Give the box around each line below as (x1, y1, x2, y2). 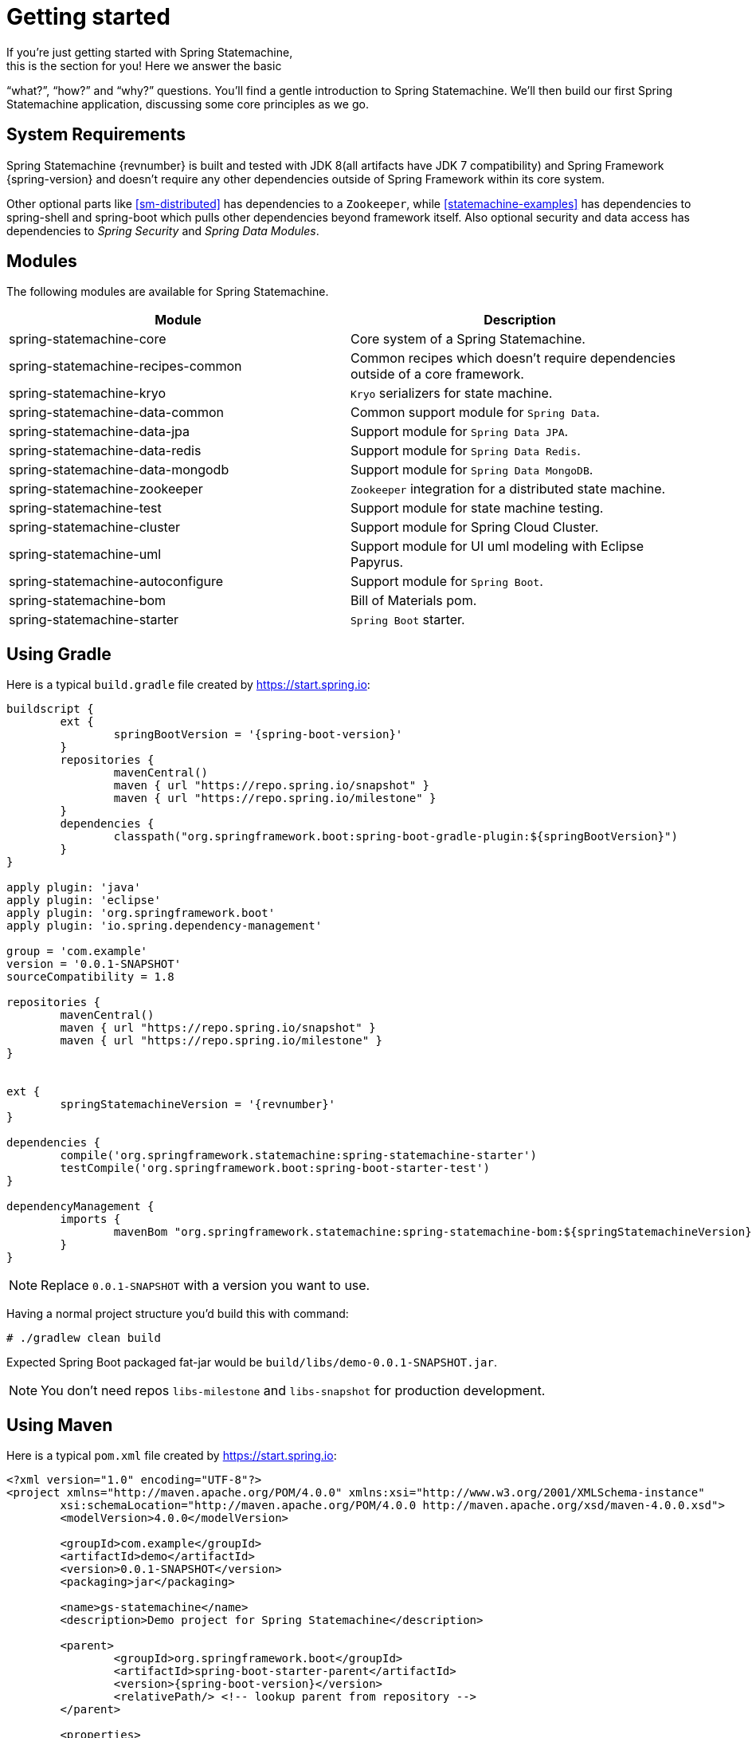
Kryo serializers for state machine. (351, 385, 553, 402)
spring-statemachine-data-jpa (9, 423, 190, 440)
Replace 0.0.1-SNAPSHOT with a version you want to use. (41, 1277, 370, 1294)
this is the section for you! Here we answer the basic (6, 58, 282, 73)
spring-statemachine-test (9, 500, 162, 517)
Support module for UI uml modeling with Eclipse (351, 538, 644, 555)
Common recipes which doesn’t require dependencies (351, 350, 676, 367)
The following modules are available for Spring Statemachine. (6, 285, 329, 299)
